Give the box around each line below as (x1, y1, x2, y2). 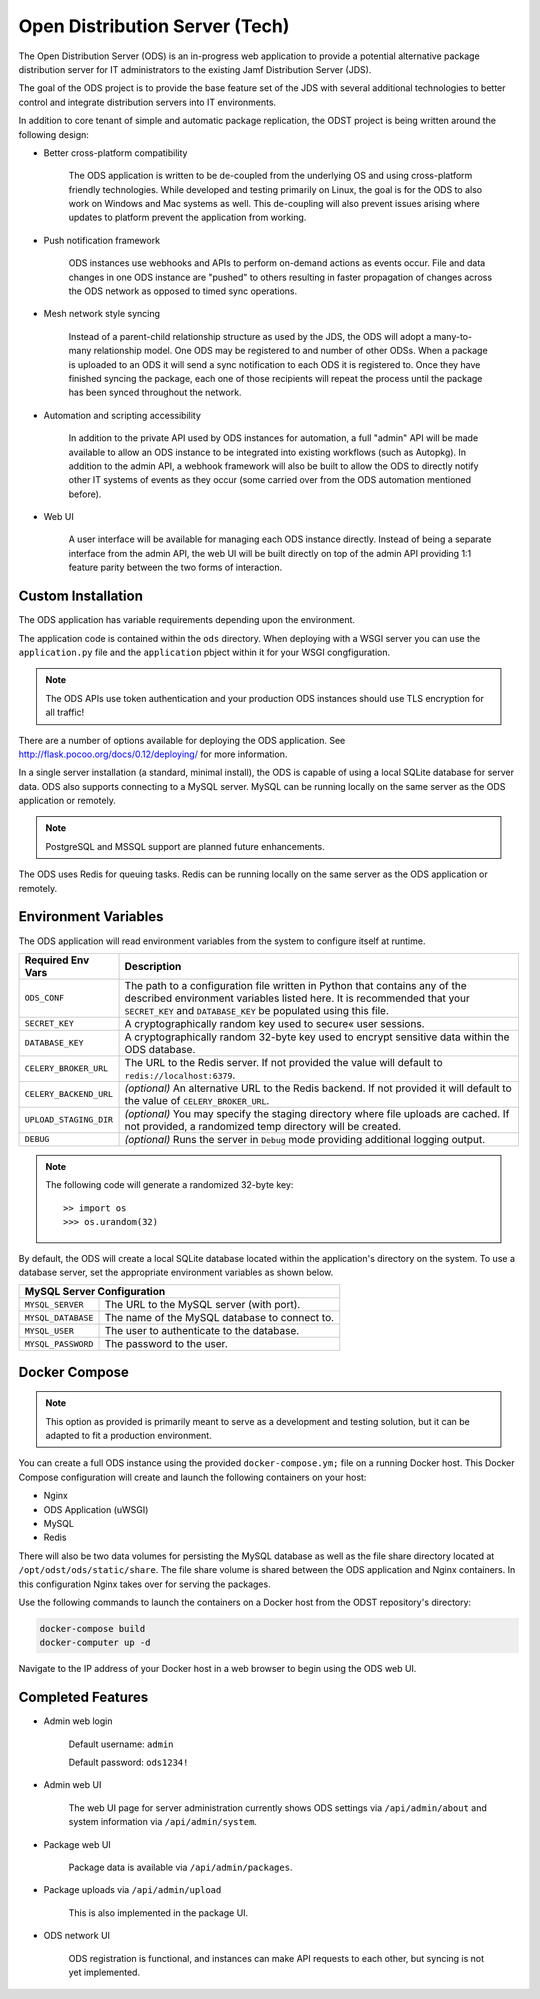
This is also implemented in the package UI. (68, 1906, 249, 1919)
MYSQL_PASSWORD (24, 1338, 94, 1349)
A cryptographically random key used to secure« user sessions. (124, 1016, 425, 1030)
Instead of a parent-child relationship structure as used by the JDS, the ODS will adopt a (68, 330, 432, 342)
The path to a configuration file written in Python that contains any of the (124, 978, 467, 992)
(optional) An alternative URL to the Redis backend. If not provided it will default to (124, 1081, 512, 1095)
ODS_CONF (24, 993, 65, 1004)
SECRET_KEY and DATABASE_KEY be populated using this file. (124, 1003, 389, 1017)
